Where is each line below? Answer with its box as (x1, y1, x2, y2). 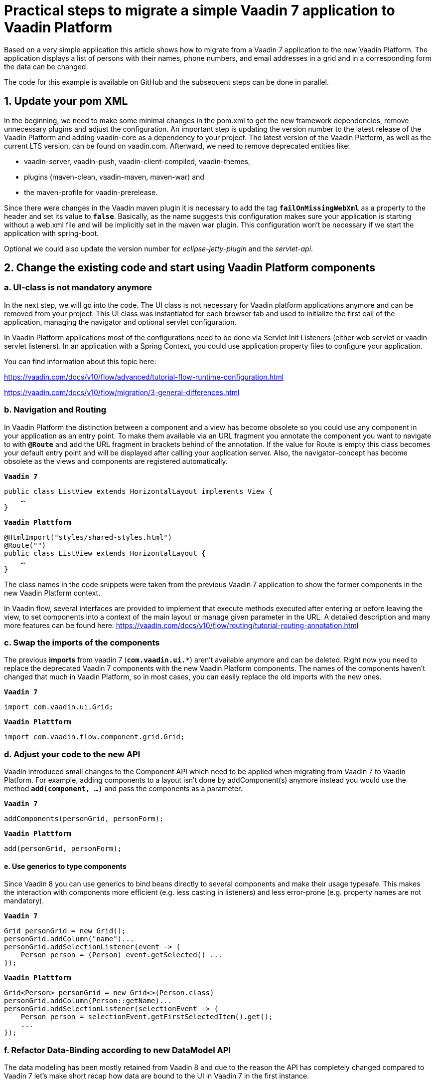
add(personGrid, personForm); (4, 845, 122, 853)
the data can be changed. (4, 62, 88, 71)
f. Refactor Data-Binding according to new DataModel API (4, 1045, 231, 1055)
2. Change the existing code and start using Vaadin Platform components (4, 261, 375, 274)
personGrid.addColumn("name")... (4, 935, 135, 943)
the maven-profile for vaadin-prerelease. (24, 188, 158, 197)
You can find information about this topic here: (4, 357, 156, 366)
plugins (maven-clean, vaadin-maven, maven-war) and (24, 172, 204, 181)
